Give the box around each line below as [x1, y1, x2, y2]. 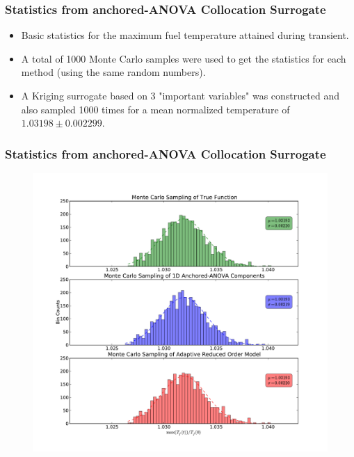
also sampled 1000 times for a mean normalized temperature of [21, 102, 290, 116]
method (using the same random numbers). [21, 65, 206, 79]
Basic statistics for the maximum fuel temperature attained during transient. [21, 28, 349, 42]
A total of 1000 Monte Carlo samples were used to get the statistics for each [21, 51, 346, 65]
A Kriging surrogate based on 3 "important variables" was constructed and [21, 88, 339, 102]
